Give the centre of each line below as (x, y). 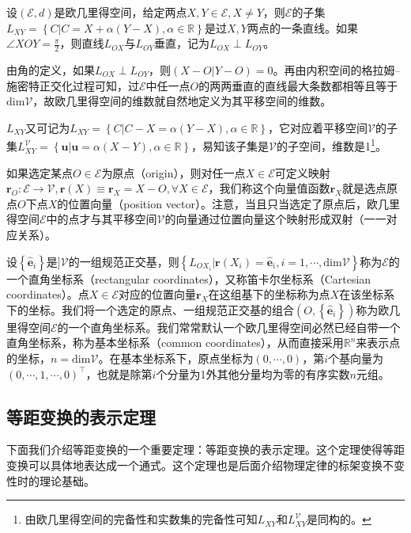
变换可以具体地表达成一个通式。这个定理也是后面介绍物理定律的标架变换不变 (205, 464)
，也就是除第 (119, 373)
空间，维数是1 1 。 (343, 145)
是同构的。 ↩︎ (339, 519)
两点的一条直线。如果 (302, 27)
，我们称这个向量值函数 (269, 188)
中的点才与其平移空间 (102, 219)
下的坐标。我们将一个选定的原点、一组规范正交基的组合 (150, 309)
